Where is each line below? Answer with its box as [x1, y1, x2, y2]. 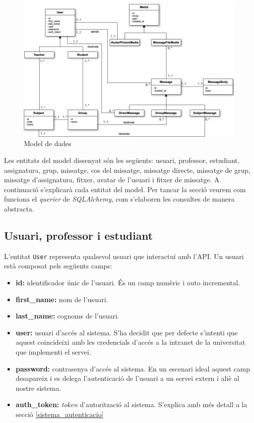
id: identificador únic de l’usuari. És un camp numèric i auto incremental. [15, 277, 240, 287]
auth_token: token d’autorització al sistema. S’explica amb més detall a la [15, 399, 248, 410]
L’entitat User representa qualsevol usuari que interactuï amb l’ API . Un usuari [4, 251, 244, 261]
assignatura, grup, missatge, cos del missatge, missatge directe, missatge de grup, [4, 164, 251, 175]
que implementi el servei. [15, 346, 91, 357]
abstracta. [4, 203, 34, 213]
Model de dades [24, 138, 71, 149]
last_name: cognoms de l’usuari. [15, 311, 120, 321]
